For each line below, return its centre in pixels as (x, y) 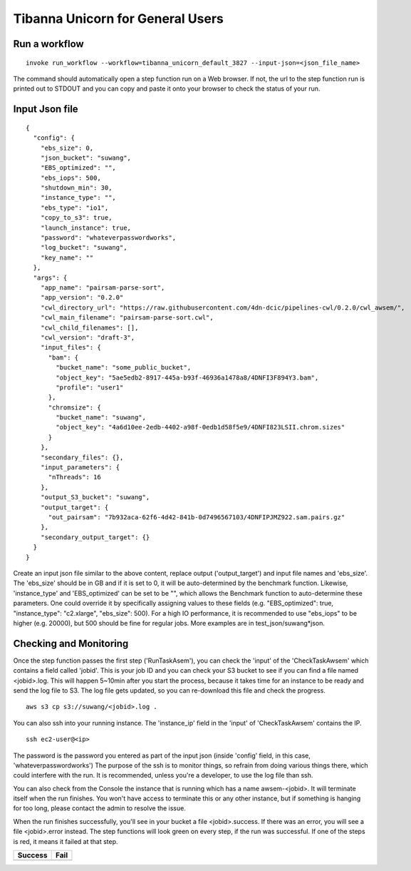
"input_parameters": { (80, 468)
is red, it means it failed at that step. (66, 841)
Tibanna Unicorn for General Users (119, 19)
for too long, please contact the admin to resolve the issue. (100, 808)
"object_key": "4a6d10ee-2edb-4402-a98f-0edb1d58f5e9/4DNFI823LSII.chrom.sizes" (201, 427)
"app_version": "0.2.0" (82, 297)
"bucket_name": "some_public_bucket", (124, 368)
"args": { (50, 277)
